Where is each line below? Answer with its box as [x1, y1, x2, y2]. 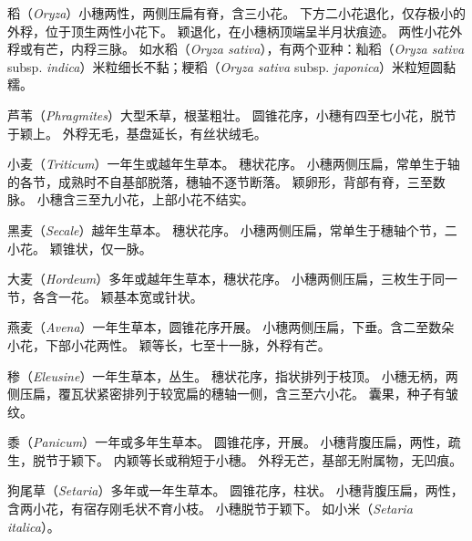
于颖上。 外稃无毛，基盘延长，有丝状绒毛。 [7, 123, 267, 142]
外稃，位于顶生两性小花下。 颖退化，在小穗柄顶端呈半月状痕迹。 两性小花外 [7, 21, 463, 40]
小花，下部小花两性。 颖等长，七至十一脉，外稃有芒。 [7, 335, 331, 354]
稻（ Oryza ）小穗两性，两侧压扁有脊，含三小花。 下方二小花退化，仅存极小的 [7, 4, 467, 22]
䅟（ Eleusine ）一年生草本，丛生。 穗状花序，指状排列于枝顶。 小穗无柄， [7, 366, 446, 385]
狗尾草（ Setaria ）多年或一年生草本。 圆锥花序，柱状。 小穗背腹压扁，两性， [7, 481, 464, 500]
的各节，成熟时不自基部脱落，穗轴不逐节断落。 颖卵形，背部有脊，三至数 [7, 172, 446, 191]
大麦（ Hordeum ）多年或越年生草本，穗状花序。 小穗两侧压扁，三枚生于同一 [7, 269, 457, 288]
